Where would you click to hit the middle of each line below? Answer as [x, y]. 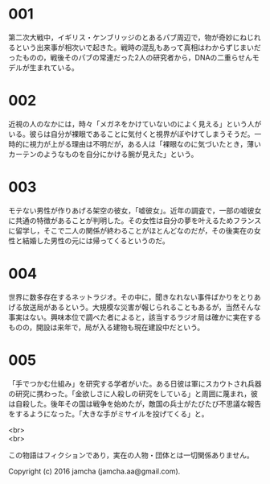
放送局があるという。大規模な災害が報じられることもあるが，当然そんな [141, 307]
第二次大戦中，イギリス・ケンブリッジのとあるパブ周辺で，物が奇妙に [124, 37]
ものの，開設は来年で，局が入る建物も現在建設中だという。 [106, 327]
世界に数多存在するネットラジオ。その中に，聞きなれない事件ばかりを [124, 297]
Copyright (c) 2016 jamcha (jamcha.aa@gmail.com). [94, 471]
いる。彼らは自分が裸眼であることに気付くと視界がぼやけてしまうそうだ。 [131, 134]
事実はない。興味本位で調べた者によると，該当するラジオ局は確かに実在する [135, 317]
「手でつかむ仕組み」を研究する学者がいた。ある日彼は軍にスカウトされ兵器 [135, 383]
